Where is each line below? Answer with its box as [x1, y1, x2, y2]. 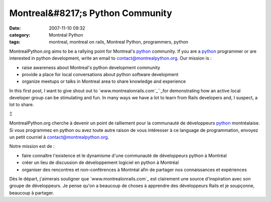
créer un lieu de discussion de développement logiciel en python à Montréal [22, 159, 179, 165]
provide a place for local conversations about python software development [22, 71, 179, 77]
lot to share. [9, 102, 34, 108]
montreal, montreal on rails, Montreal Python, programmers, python [49, 39, 188, 45]
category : [9, 32, 31, 38]
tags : [9, 39, 21, 45]
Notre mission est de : [9, 143, 55, 149]
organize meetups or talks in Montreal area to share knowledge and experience [22, 78, 186, 85]
